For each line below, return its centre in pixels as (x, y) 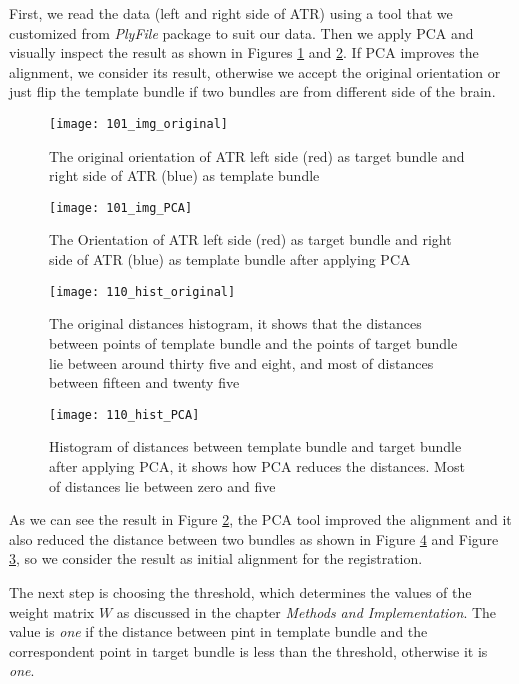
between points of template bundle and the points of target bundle (253, 342)
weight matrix (52, 611)
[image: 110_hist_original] (142, 291)
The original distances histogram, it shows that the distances (235, 323)
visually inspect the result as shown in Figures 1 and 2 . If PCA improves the (244, 52)
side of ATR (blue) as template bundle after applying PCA (230, 259)
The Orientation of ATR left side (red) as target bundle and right (250, 239)
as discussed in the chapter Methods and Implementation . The (306, 611)
